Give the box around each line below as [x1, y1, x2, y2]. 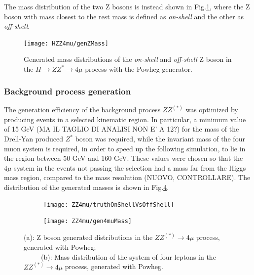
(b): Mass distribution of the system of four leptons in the [40, 251, 216, 262]
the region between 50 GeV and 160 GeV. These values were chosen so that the [4, 153, 243, 163]
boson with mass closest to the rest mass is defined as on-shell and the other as [4, 11, 244, 21]
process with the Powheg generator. [85, 64, 192, 74]
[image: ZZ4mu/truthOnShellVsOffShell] [43, 201, 174, 208]
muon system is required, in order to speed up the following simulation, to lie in [4, 143, 246, 153]
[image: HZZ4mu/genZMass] [24, 40, 109, 47]
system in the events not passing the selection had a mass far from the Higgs [14, 162, 246, 173]
